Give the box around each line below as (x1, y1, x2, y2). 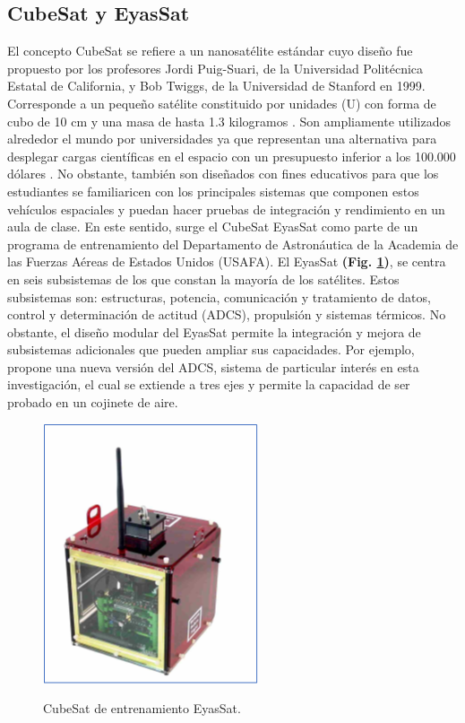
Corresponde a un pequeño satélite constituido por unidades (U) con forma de (7, 93, 436, 112)
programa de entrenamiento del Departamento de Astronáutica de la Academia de (7, 234, 459, 253)
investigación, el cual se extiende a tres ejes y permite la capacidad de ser (7, 375, 410, 394)
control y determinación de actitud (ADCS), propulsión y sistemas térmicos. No (7, 305, 446, 324)
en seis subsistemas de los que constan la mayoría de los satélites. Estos (7, 269, 400, 288)
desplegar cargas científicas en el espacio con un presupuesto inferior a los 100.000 (7, 146, 456, 165)
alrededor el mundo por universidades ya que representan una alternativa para (7, 129, 437, 148)
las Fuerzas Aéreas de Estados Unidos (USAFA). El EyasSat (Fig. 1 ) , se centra (7, 252, 446, 271)
